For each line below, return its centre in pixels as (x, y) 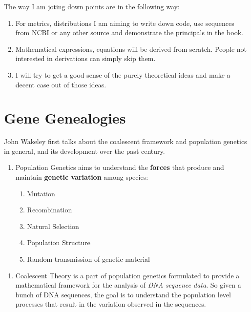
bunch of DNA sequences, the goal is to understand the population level (123, 294)
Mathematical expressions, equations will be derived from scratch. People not (131, 49)
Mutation (41, 193)
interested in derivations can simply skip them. (85, 58)
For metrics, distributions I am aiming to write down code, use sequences (125, 23)
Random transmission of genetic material (88, 259)
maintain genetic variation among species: (82, 177)
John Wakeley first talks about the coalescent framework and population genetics (125, 141)
